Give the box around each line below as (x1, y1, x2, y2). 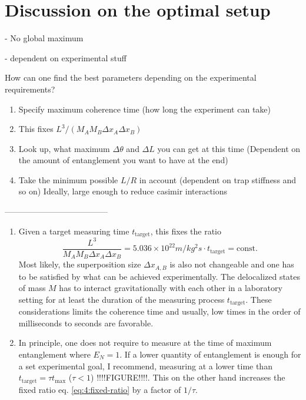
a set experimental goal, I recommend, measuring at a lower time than (18, 359, 272, 372)
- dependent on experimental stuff (5, 51, 127, 64)
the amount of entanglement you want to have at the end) (18, 154, 228, 166)
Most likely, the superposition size (18, 258, 141, 270)
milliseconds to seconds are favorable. (18, 316, 154, 329)
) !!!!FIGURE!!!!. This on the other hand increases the (91, 371, 285, 384)
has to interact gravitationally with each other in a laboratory (59, 282, 282, 294)
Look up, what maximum (18, 142, 110, 154)
